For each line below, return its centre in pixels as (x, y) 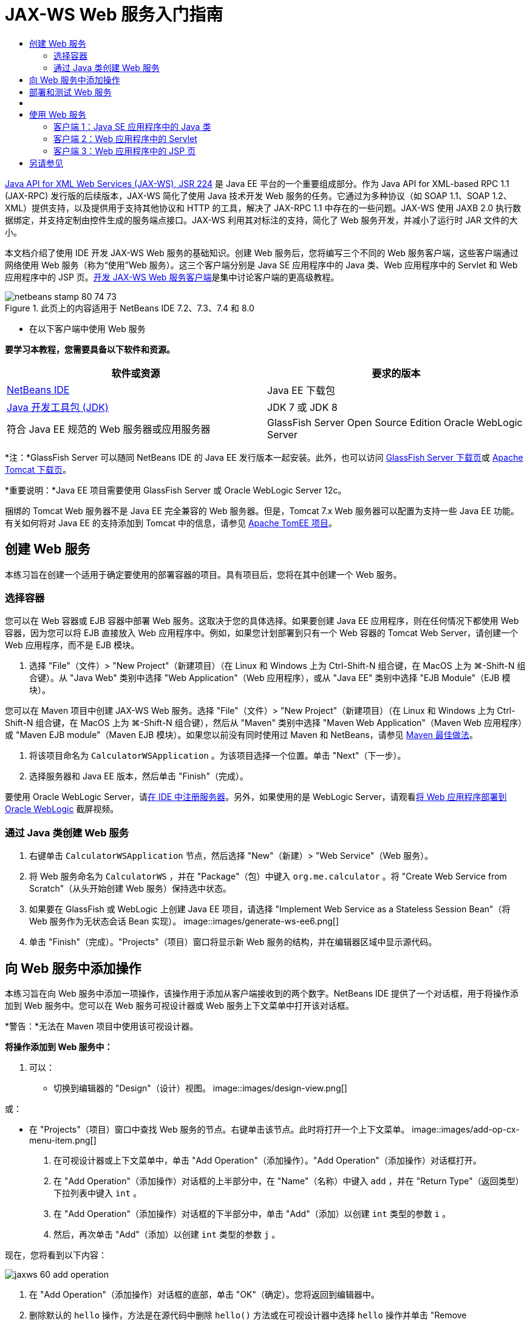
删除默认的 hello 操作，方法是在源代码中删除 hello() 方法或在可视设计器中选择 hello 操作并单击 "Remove (248, 1315)
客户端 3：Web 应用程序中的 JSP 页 (125, 151)
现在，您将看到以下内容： (56, 1255)
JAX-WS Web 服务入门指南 (114, 15)
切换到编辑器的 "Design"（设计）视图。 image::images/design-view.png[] (200, 1088)
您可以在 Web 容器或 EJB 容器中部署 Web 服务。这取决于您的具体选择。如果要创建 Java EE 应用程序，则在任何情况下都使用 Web (262, 621)
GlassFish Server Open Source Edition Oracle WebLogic (395, 422)
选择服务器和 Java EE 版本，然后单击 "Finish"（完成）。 (139, 776)
